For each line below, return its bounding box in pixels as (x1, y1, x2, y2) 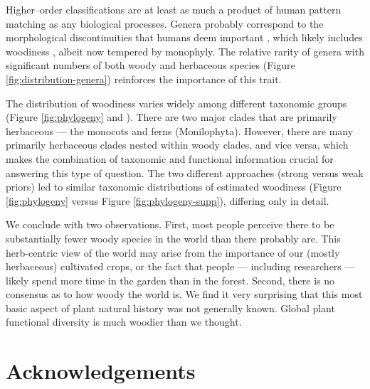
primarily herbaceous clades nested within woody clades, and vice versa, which (6, 137, 349, 152)
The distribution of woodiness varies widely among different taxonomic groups (6, 95, 347, 110)
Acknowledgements (6, 356, 196, 385)
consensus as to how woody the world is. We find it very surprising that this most (6, 287, 363, 302)
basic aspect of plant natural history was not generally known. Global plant (6, 300, 335, 315)
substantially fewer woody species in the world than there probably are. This (6, 230, 341, 245)
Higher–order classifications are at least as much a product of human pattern (6, 2, 342, 16)
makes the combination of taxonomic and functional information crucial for (6, 151, 334, 166)
